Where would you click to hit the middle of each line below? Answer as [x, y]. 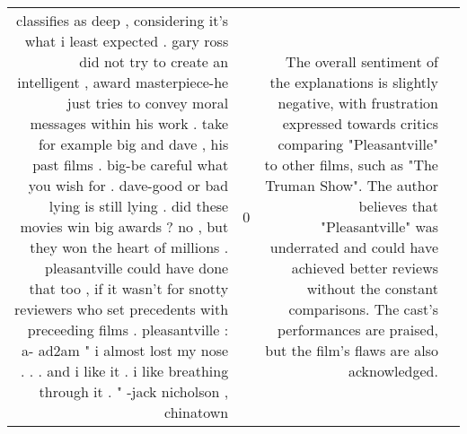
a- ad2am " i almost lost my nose [125, 350]
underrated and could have [354, 247]
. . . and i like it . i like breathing [125, 371]
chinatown [197, 412]
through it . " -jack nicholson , [134, 391]
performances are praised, [357, 330]
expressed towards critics [360, 123]
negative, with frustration [358, 103]
